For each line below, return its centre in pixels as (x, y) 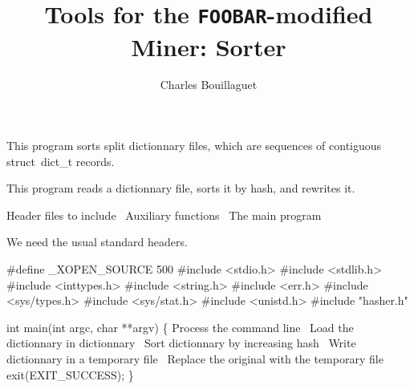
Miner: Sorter (209, 46)
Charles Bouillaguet (209, 85)
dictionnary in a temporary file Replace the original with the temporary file (195, 358)
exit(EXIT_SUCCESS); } (70, 374)
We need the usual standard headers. (97, 242)
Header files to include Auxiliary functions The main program (164, 215)
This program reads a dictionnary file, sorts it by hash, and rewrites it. (181, 188)
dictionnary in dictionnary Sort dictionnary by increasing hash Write (181, 343)
